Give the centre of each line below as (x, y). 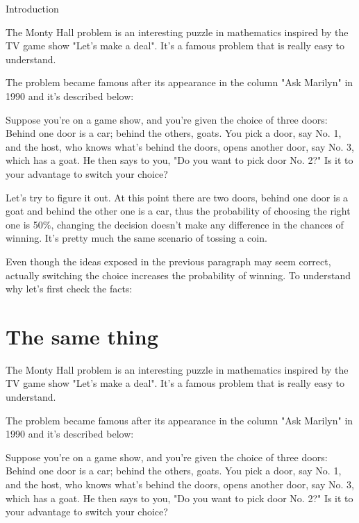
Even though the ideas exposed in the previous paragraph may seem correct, (168, 261)
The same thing (82, 336)
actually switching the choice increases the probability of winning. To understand (178, 275)
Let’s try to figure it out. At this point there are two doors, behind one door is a (177, 197)
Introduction (32, 8)
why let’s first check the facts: (69, 289)
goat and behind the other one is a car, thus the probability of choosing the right (178, 211)
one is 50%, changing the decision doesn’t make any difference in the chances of (175, 224)
